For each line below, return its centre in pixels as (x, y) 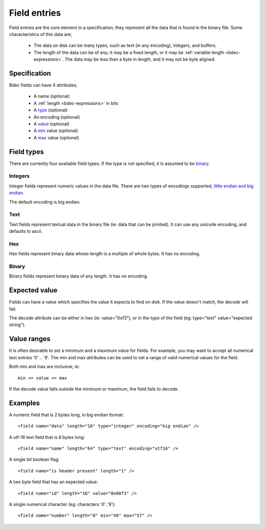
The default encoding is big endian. (45, 202)
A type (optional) (51, 110)
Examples (25, 403)
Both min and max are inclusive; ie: (44, 367)
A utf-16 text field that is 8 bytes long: (47, 437)
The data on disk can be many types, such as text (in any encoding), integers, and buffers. (125, 46)
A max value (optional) (56, 137)
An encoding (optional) (57, 117)
